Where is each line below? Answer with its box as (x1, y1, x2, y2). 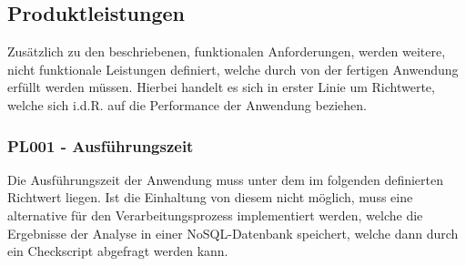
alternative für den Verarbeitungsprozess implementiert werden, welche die (7, 205, 423, 224)
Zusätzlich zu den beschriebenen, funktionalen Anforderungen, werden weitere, (7, 42, 446, 61)
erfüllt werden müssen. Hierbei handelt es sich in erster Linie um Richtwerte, (7, 77, 435, 97)
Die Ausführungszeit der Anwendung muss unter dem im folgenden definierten (7, 169, 444, 189)
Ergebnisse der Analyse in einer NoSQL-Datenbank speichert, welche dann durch (7, 223, 459, 242)
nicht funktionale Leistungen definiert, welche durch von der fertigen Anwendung (7, 59, 459, 78)
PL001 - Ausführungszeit (7, 134, 194, 157)
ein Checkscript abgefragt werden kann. (7, 241, 228, 261)
